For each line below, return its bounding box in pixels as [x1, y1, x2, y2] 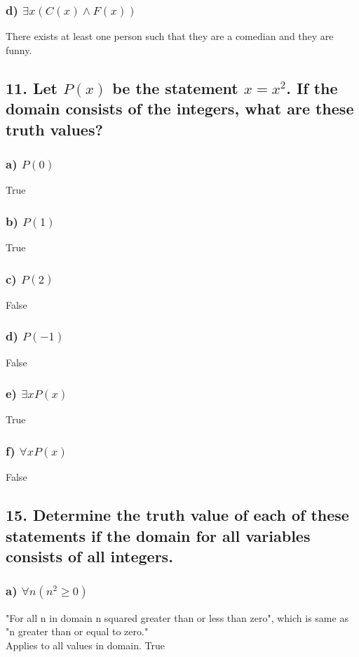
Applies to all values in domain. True [6, 637, 165, 652]
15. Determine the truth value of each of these [6, 504, 349, 526]
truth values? [6, 118, 103, 140]
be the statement [112, 77, 238, 98]
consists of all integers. [6, 545, 173, 567]
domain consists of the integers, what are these [6, 98, 354, 119]
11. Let [6, 77, 57, 98]
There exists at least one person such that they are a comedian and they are [6, 29, 334, 44]
